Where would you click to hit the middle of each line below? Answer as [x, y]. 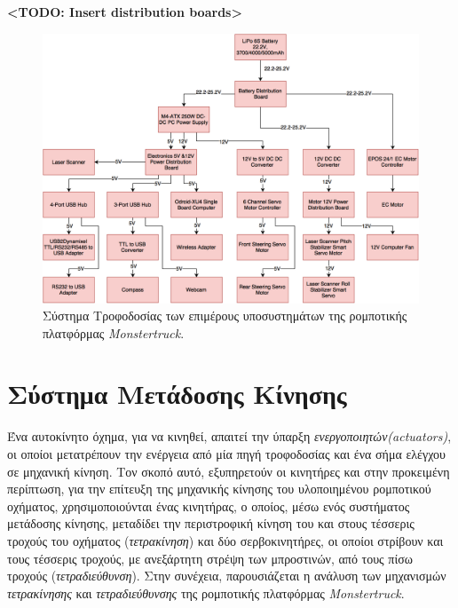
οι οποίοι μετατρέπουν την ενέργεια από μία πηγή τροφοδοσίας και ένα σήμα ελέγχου [227, 454]
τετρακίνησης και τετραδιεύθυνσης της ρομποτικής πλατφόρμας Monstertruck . [206, 592]
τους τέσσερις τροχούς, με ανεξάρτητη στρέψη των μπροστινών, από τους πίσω [210, 558]
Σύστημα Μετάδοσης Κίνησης [177, 394]
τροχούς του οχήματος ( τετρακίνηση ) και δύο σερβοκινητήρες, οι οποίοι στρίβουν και [225, 540]
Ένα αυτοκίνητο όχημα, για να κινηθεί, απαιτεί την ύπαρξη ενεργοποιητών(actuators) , [229, 436]
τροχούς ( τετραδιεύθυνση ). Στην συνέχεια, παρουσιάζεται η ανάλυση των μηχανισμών [227, 576]
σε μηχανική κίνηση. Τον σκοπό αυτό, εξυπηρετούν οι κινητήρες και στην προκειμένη [229, 471]
